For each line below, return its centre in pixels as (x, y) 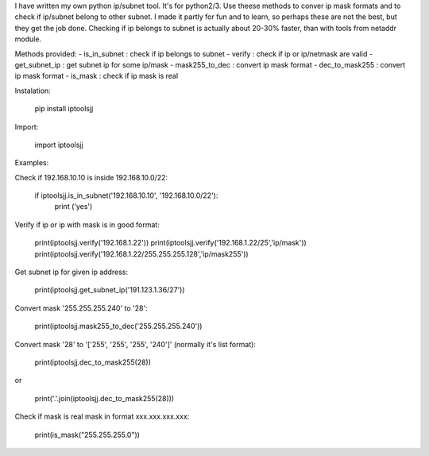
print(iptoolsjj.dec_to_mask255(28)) (93, 362)
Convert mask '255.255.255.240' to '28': (81, 308)
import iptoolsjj (59, 145)
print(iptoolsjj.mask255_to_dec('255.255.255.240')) (118, 327)
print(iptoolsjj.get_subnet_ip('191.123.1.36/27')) (110, 290)
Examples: (32, 163)
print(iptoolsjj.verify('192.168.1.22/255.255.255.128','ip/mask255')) (142, 253)
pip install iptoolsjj (64, 109)
